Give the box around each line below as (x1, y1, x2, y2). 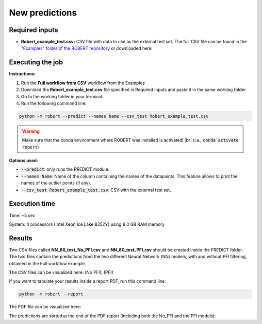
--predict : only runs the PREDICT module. (21, 166, 110, 172)
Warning (22, 128, 40, 134)
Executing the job (9, 58, 63, 67)
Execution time (9, 199, 55, 208)
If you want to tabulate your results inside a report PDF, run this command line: (9, 278, 166, 284)
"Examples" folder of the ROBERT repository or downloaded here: (21, 45, 153, 51)
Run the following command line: (21, 100, 87, 106)
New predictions (9, 7, 77, 18)
